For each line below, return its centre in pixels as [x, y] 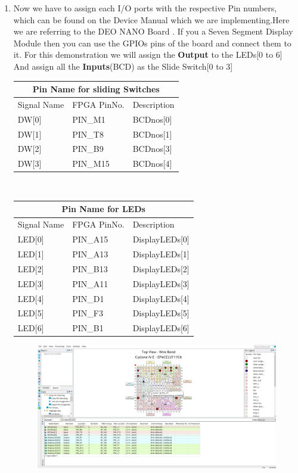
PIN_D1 [88, 298]
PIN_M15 [91, 164]
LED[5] [31, 313]
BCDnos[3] [152, 149]
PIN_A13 [90, 254]
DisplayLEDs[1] [161, 254]
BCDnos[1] [152, 134]
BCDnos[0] [152, 119]
